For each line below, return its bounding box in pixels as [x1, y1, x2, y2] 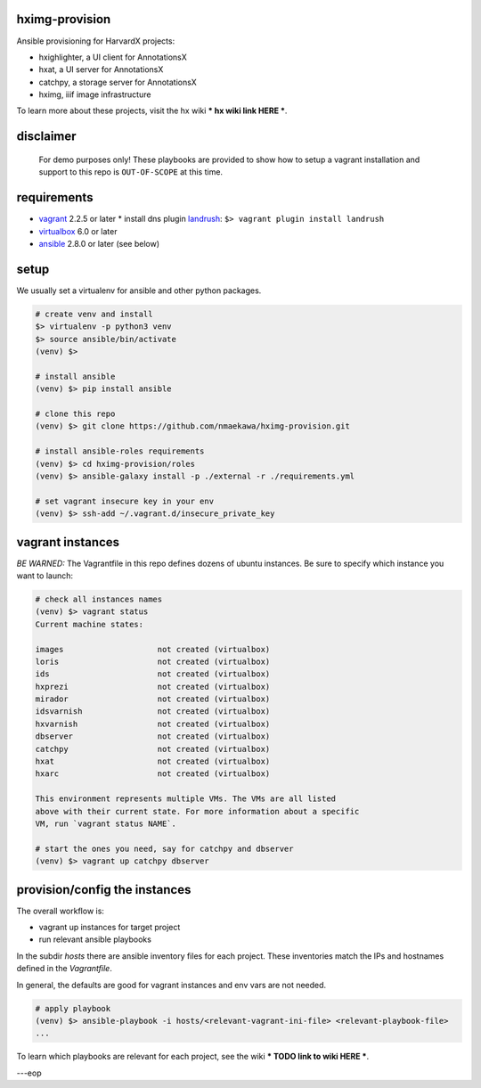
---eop [16, 1068, 42, 1078]
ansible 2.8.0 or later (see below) [38, 238, 160, 249]
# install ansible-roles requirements [35, 446, 205, 456]
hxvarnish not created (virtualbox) [35, 718, 271, 729]
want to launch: [16, 570, 73, 581]
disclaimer [16, 129, 77, 144]
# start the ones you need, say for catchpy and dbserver [35, 843, 294, 854]
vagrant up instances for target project [38, 922, 181, 933]
